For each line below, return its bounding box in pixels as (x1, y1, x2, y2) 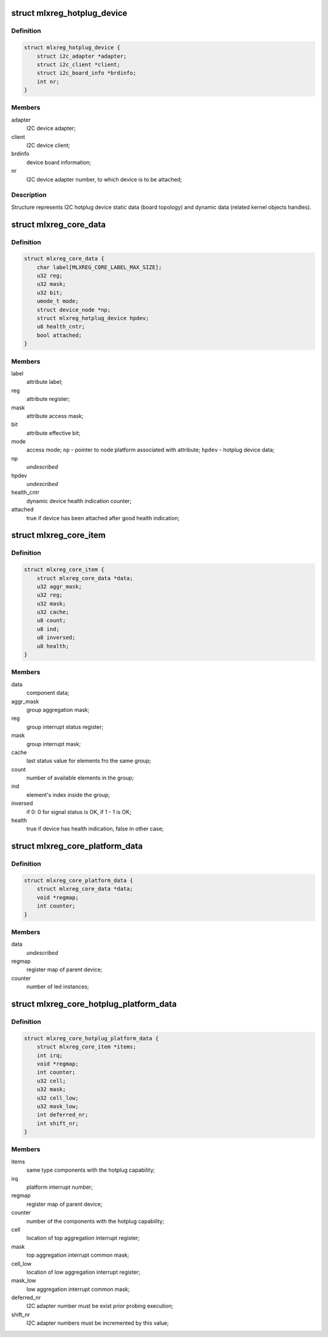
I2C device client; (26, 142, 70, 149)
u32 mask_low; (36, 1103, 79, 1110)
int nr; (36, 78, 60, 85)
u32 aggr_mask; (36, 583, 82, 590)
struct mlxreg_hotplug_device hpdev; (36, 315, 149, 322)
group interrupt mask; (26, 740, 81, 747)
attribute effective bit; (26, 429, 81, 437)
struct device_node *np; (36, 306, 111, 313)
